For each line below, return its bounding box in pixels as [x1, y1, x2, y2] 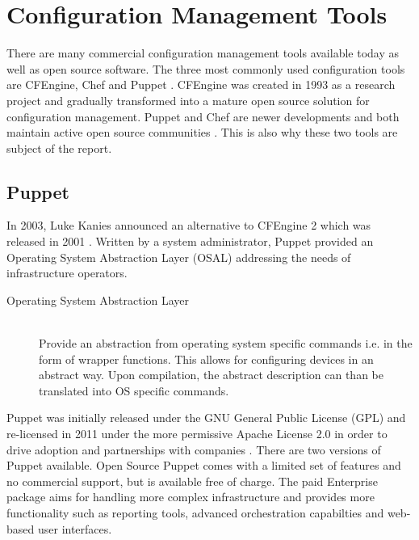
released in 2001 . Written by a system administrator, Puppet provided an [6, 233, 374, 250]
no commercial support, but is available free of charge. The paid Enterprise [6, 472, 378, 489]
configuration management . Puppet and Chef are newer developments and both [6, 108, 400, 124]
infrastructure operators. [6, 264, 128, 281]
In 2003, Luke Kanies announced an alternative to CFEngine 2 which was [6, 217, 371, 234]
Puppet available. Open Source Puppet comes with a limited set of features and [6, 457, 401, 474]
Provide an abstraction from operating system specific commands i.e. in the [39, 335, 413, 352]
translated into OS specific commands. [39, 382, 229, 399]
